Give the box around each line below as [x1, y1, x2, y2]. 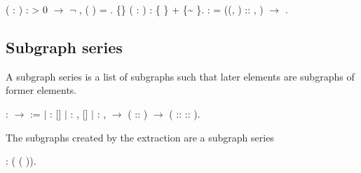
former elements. [6, 83, 77, 97]
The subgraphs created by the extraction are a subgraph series [6, 130, 274, 144]
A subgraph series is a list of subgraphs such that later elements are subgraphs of [6, 69, 355, 83]
